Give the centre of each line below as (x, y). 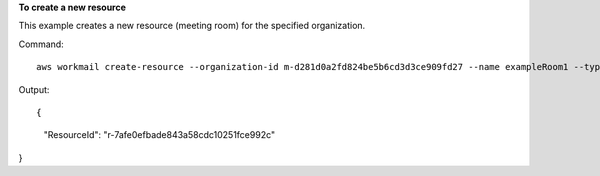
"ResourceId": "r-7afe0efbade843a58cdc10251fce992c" (159, 135)
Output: (34, 89)
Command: (41, 44)
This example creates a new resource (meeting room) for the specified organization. (192, 26)
